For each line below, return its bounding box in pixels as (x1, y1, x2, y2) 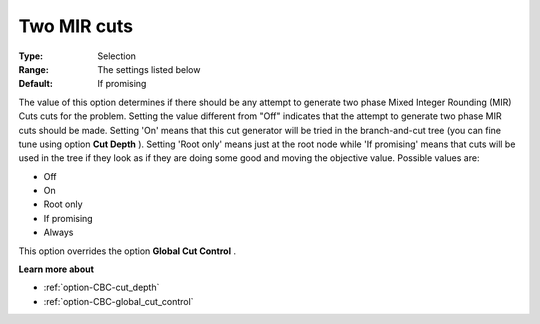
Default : (18, 78, 54, 90)
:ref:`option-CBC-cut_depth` (43, 281, 160, 294)
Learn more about (18, 263, 95, 275)
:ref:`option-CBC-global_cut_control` (43, 295, 194, 307)
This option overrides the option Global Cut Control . (18, 245, 237, 257)
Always (43, 226, 74, 239)
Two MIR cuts (18, 15, 134, 37)
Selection (97, 50, 137, 62)
